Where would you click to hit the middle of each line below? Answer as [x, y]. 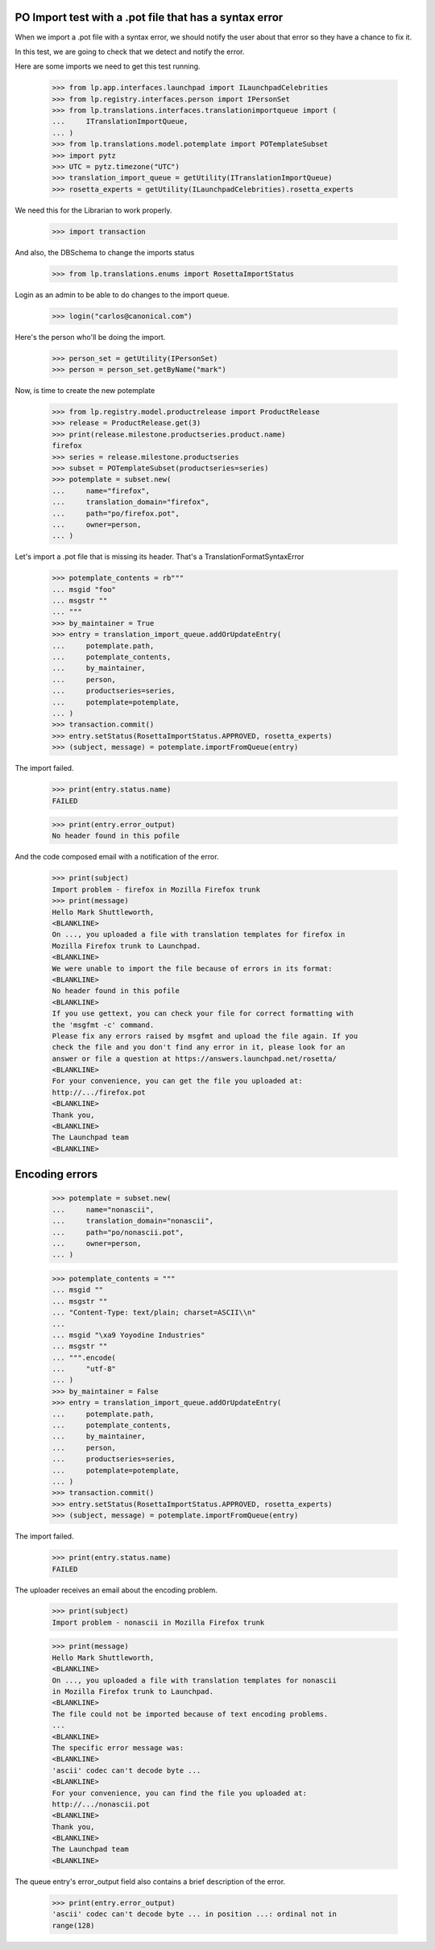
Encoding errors [56, 1175]
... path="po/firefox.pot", [116, 513]
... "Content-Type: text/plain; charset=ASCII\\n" [154, 1312]
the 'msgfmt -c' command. [103, 1025]
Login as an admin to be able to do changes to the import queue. [122, 295]
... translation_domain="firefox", [130, 502]
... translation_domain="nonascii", [133, 1221]
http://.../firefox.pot [99, 1092]
